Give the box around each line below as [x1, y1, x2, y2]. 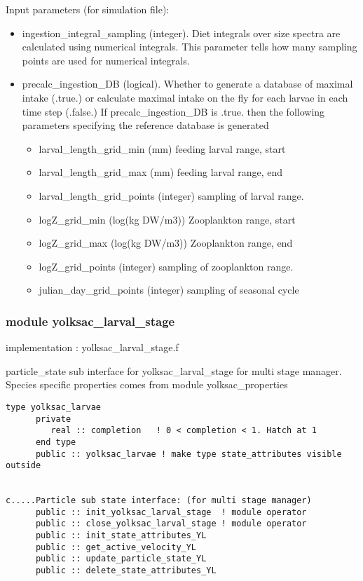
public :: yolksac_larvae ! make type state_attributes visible [35, 449, 342, 459]
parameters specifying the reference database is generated [22, 118, 269, 132]
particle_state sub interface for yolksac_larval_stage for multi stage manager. [6, 363, 342, 378]
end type [35, 437, 76, 447]
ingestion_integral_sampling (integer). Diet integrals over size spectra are [22, 25, 341, 40]
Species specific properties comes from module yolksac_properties [6, 377, 288, 392]
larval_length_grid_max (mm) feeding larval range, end [39, 165, 283, 179]
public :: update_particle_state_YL [35, 554, 207, 564]
